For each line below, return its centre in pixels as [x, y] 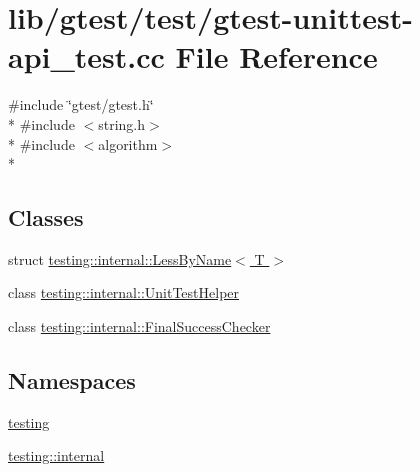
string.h [122, 123]
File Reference [276, 56]
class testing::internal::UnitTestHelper [124, 292]
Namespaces [72, 380]
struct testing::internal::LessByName [120, 258]
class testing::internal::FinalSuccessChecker [139, 326]
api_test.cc [86, 56]
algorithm [128, 143]
